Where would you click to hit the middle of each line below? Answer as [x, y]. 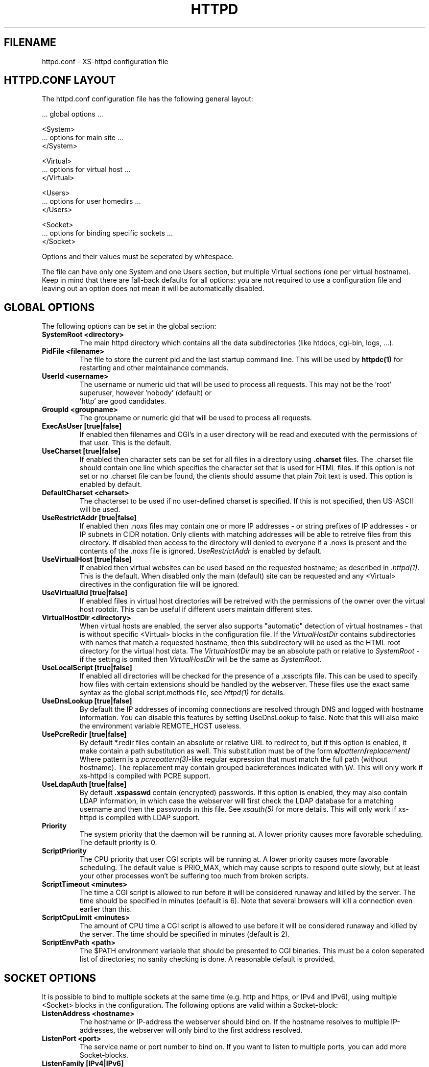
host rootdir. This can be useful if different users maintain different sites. [196, 609]
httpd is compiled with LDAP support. [140, 818]
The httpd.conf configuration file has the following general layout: [147, 99]
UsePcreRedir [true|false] [84, 734]
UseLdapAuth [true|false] [84, 784]
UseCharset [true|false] [81, 451]
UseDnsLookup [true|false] [87, 701]
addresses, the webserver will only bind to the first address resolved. [191, 1030]
